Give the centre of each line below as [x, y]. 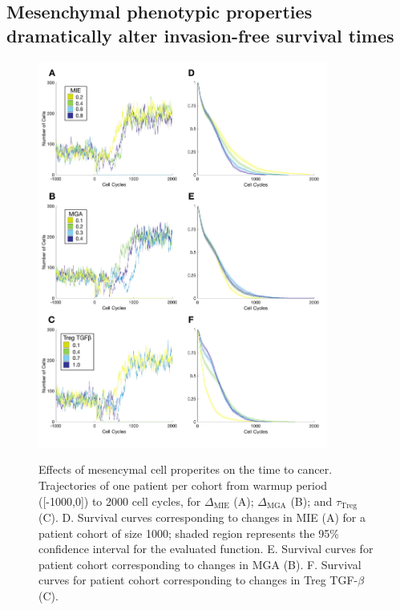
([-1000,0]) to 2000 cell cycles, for [120, 501]
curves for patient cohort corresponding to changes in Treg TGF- [198, 580]
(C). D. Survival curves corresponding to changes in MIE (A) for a [202, 517]
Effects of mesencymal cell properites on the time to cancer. [186, 469]
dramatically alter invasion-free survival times [200, 35]
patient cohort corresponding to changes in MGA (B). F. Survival [200, 564]
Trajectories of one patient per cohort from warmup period [183, 485]
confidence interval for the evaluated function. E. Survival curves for [206, 549]
